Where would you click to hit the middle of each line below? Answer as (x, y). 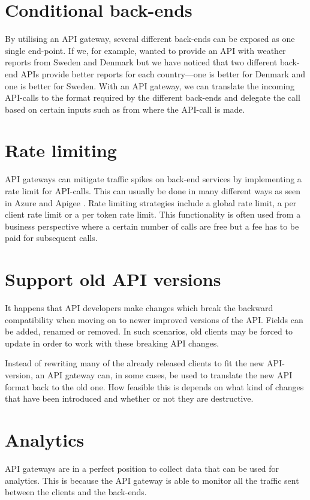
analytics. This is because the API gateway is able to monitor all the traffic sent (152, 480)
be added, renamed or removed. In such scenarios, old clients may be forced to (149, 331)
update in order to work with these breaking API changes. (112, 343)
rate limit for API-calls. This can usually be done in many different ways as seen (153, 191)
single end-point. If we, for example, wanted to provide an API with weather (145, 50)
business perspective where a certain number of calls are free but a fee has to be (152, 226)
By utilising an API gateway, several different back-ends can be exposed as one (150, 39)
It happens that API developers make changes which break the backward (139, 308)
